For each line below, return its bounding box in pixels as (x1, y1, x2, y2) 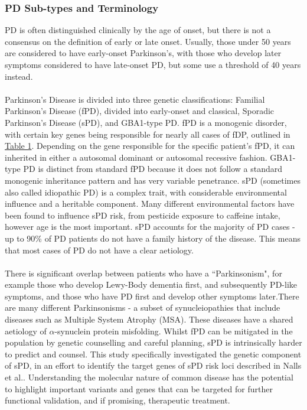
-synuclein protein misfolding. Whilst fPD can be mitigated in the (54, 324, 293, 337)
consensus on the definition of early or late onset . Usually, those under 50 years (5, 35, 291, 47)
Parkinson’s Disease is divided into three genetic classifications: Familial (5, 93, 265, 105)
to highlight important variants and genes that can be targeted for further (5, 382, 273, 395)
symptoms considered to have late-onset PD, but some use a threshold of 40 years (5, 58, 301, 70)
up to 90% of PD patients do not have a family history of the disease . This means (5, 232, 301, 244)
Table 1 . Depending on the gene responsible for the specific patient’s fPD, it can (5, 139, 295, 152)
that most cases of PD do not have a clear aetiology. (5, 243, 194, 256)
